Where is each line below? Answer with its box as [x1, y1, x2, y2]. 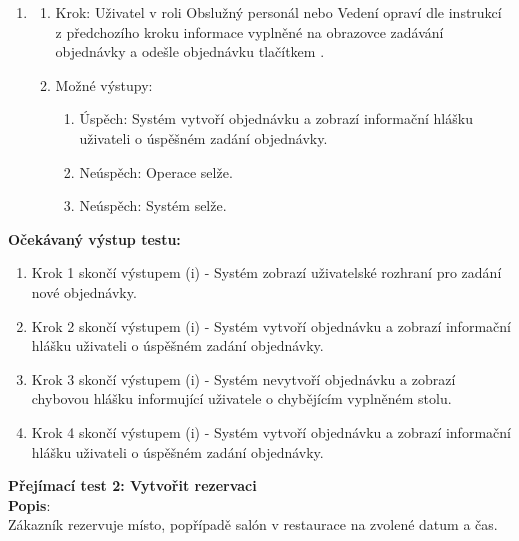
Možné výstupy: [55, 74, 153, 95]
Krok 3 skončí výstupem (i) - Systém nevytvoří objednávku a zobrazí [31, 368, 456, 389]
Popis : [8, 494, 51, 515]
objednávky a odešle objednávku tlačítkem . [55, 41, 325, 62]
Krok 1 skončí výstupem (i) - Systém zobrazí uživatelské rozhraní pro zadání [31, 262, 502, 283]
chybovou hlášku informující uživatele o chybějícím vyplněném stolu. [31, 388, 452, 409]
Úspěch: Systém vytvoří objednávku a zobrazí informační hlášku [79, 108, 473, 129]
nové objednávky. [31, 281, 137, 302]
